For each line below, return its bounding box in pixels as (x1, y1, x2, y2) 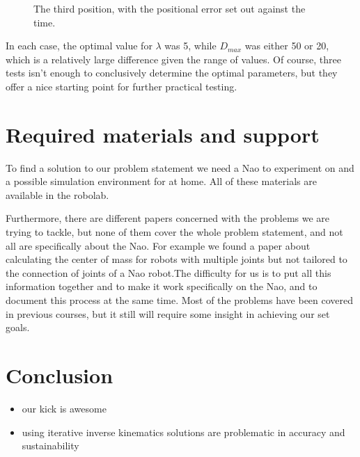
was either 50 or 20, (244, 38, 329, 53)
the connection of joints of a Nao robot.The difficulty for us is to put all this (6, 265, 331, 280)
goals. (6, 320, 30, 335)
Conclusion (6, 361, 114, 389)
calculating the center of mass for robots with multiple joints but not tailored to (6, 252, 347, 266)
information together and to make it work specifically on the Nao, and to (6, 279, 318, 294)
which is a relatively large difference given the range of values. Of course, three (6, 51, 341, 66)
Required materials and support (6, 120, 320, 148)
